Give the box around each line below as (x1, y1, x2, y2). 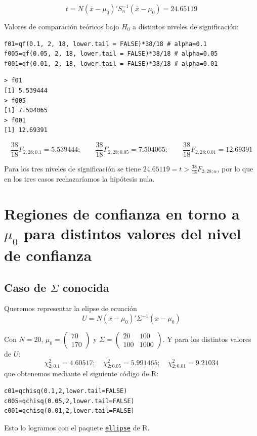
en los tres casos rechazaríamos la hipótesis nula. (4, 173, 155, 184)
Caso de (4, 279, 47, 295)
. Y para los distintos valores (162, 334, 251, 344)
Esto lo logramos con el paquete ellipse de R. (4, 422, 150, 432)
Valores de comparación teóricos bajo (4, 21, 119, 31)
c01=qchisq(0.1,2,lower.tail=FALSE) (4, 387, 127, 395)
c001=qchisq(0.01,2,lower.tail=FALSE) (4, 407, 135, 415)
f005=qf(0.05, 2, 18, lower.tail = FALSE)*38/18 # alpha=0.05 (4, 50, 218, 58)
